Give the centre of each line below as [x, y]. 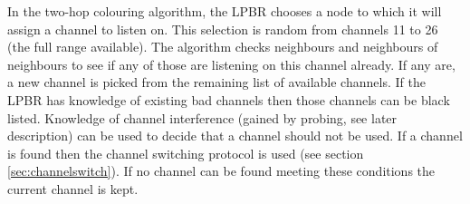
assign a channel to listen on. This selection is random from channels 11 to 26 [223, 29]
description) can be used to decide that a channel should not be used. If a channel [235, 136]
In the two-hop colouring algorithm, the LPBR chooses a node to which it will [225, 11]
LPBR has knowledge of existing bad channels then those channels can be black [229, 99]
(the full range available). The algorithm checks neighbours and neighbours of [223, 47]
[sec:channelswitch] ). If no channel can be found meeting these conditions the [221, 171]
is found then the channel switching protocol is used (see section [186, 153]
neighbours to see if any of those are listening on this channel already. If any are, [231, 64]
